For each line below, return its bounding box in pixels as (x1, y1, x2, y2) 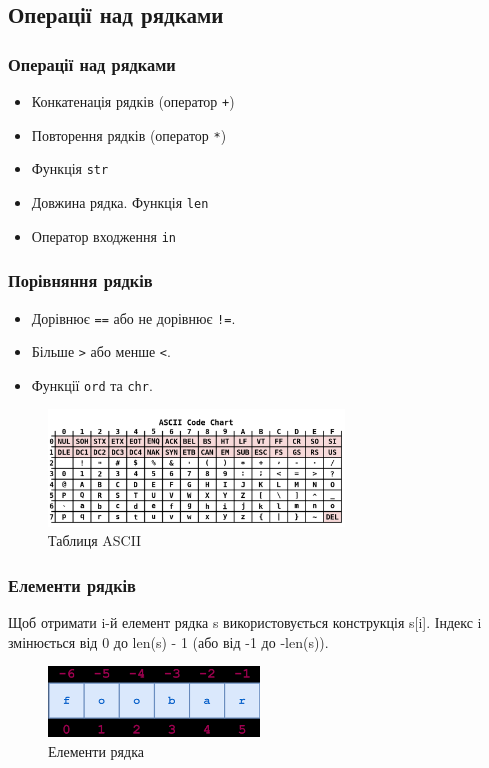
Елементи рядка (48, 740, 144, 761)
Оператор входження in (31, 225, 176, 246)
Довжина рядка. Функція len (31, 191, 209, 212)
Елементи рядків (8, 572, 136, 597)
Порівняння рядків (8, 268, 153, 293)
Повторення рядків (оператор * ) (31, 124, 227, 145)
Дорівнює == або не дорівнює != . (31, 307, 236, 328)
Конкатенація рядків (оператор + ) (31, 91, 235, 111)
